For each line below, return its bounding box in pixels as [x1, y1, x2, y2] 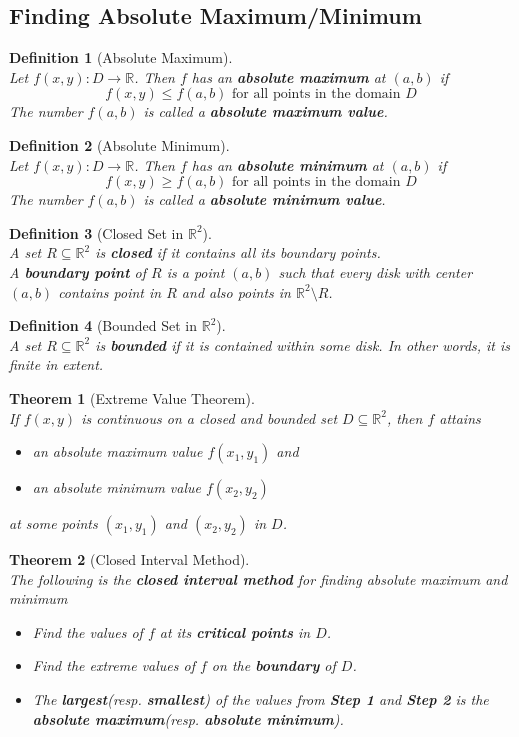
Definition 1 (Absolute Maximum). [9, 47, 233, 68]
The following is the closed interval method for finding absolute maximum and [9, 568, 508, 589]
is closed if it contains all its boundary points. [95, 242, 381, 263]
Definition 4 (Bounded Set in [9, 315, 198, 336]
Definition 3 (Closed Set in [9, 222, 184, 243]
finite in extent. [9, 354, 104, 375]
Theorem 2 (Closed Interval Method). [9, 549, 250, 570]
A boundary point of [9, 261, 147, 282]
